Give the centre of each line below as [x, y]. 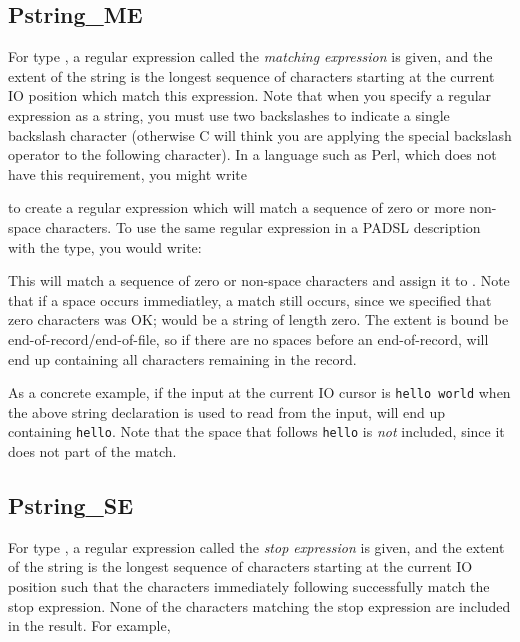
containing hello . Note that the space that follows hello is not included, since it [256, 431]
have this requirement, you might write [127, 173]
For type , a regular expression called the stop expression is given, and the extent [256, 546]
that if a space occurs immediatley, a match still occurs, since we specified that [250, 299]
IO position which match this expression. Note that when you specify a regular [250, 95]
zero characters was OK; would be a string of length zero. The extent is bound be [258, 319]
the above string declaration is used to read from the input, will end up [227, 411]
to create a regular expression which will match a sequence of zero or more [236, 207]
